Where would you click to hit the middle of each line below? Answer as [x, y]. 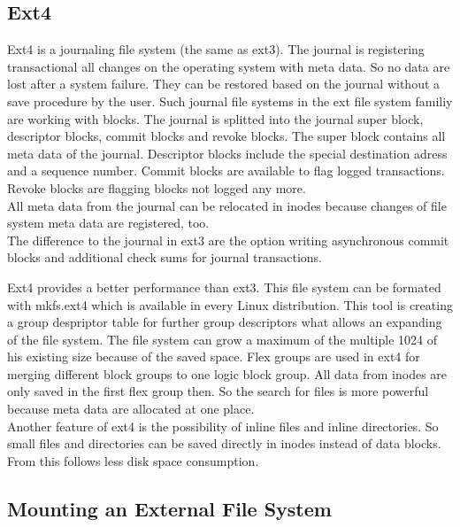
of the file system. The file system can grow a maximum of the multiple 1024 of [222, 339]
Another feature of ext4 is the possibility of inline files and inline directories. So [223, 426]
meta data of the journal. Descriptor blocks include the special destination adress [227, 153]
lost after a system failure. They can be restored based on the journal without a [224, 84]
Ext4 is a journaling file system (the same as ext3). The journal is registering [216, 49]
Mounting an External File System [169, 508]
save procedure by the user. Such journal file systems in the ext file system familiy [230, 101]
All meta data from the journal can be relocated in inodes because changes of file [227, 205]
